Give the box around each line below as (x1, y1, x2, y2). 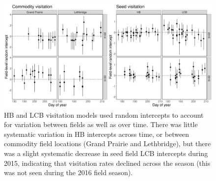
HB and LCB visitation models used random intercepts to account (4, 109, 204, 120)
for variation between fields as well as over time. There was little (4, 119, 198, 129)
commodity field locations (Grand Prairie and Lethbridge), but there (4, 138, 211, 149)
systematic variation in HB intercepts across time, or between (4, 129, 189, 139)
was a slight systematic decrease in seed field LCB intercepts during (4, 148, 208, 158)
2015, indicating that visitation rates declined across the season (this (4, 157, 211, 168)
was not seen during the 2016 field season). (4, 167, 133, 178)
